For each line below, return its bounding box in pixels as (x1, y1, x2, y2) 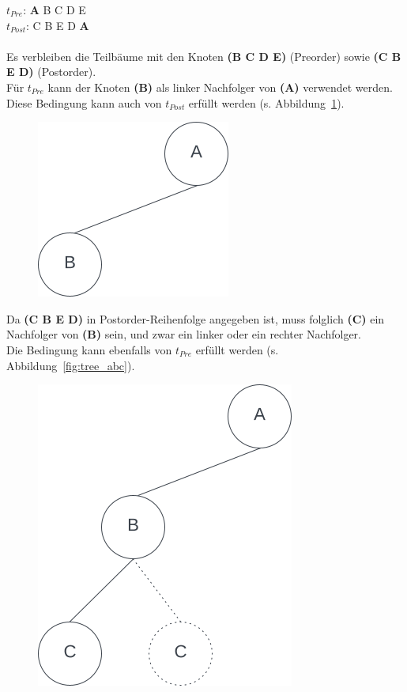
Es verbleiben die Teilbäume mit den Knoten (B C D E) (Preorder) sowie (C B (6, 47, 401, 64)
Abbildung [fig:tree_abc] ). (6, 357, 135, 373)
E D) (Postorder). (6, 63, 96, 80)
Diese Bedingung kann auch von (6, 94, 162, 111)
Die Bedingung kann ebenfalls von (6, 341, 172, 357)
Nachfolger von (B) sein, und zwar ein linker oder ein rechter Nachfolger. (6, 326, 361, 342)
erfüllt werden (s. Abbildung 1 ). (188, 94, 345, 111)
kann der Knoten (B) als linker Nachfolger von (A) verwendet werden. (47, 78, 393, 95)
